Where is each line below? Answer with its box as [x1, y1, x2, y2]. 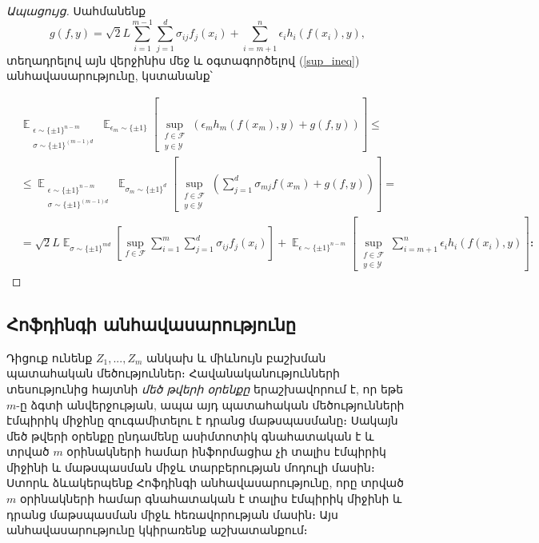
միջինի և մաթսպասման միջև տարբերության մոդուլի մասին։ [6, 458, 375, 475]
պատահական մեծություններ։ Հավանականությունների [6, 365, 340, 381]
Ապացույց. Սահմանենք [6, 2, 146, 18]
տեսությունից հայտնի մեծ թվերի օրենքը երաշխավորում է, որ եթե [6, 380, 404, 397]
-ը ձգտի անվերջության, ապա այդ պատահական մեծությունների [16, 396, 405, 413]
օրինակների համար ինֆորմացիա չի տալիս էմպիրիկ [66, 443, 386, 460]
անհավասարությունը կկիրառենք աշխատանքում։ [6, 521, 308, 538]
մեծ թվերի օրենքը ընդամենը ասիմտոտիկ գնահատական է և [6, 427, 374, 444]
